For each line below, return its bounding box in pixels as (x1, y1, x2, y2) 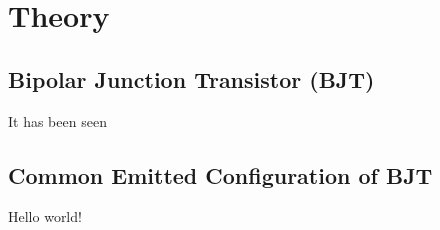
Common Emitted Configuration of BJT (8, 159, 433, 190)
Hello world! (8, 206, 82, 227)
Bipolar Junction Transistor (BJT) (8, 63, 375, 94)
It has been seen (8, 110, 107, 131)
